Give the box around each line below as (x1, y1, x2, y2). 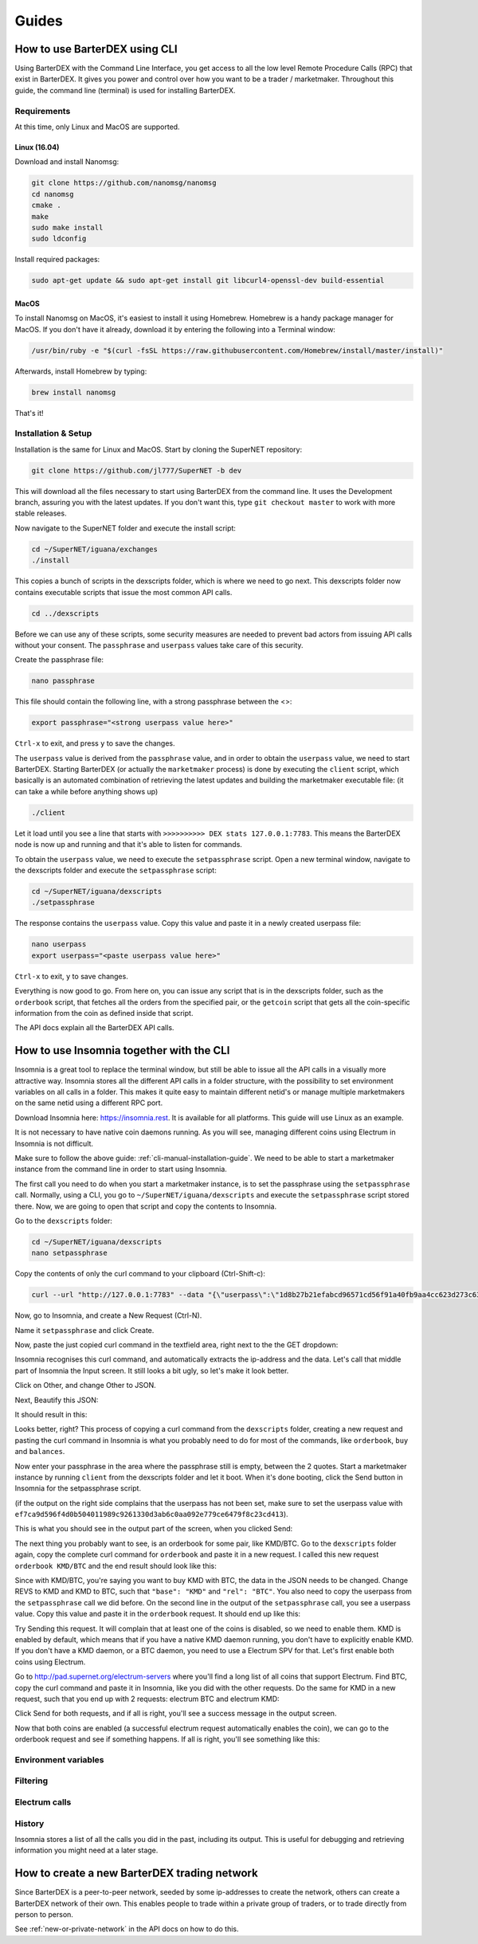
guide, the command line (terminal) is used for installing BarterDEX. (14, 85, 236, 95)
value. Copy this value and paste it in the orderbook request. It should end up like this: (14, 1609, 301, 1619)
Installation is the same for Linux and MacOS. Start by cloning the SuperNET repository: (14, 445, 303, 454)
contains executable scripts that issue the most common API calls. (14, 587, 233, 597)
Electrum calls (14, 1797, 72, 1808)
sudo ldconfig (31, 234, 87, 243)
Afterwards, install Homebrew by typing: (14, 366, 147, 376)
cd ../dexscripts (31, 609, 100, 617)
